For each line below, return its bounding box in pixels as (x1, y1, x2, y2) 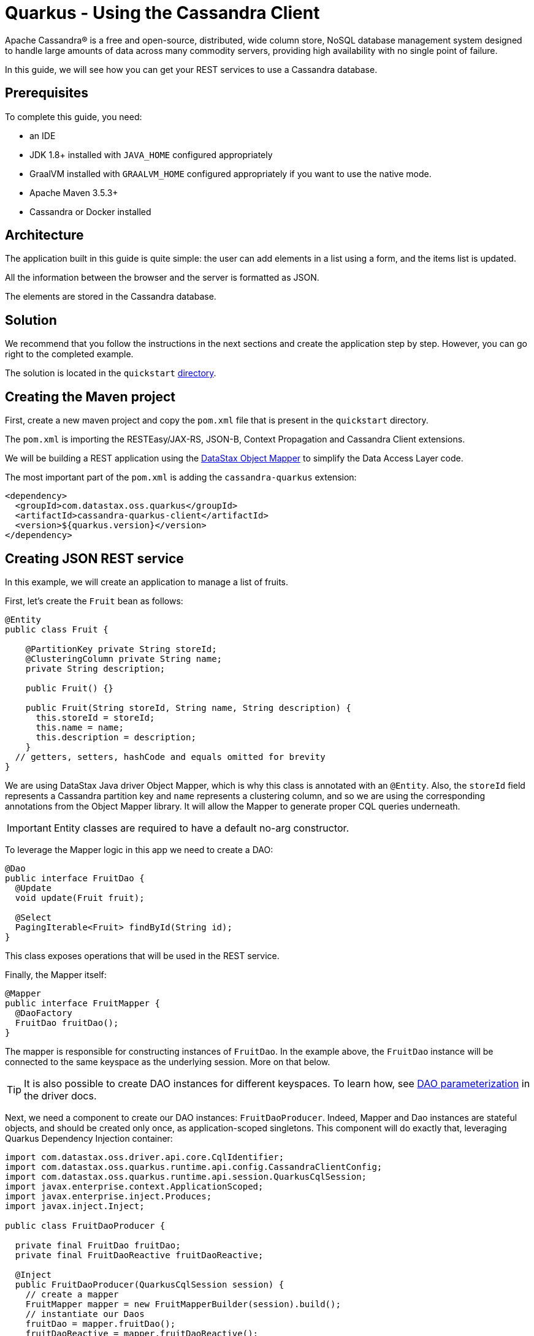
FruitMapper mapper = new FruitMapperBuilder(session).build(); (25, 1299, 341, 1309)
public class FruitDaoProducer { (5, 1220, 166, 1231)
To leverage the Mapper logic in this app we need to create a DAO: (5, 844, 273, 855)
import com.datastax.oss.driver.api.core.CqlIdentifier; (5, 1152, 284, 1162)
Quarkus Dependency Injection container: (5, 1133, 173, 1144)
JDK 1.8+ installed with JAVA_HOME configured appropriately (29, 149, 273, 160)
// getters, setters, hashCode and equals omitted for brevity (15, 751, 326, 762)
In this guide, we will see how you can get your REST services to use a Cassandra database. (5, 64, 378, 75)
